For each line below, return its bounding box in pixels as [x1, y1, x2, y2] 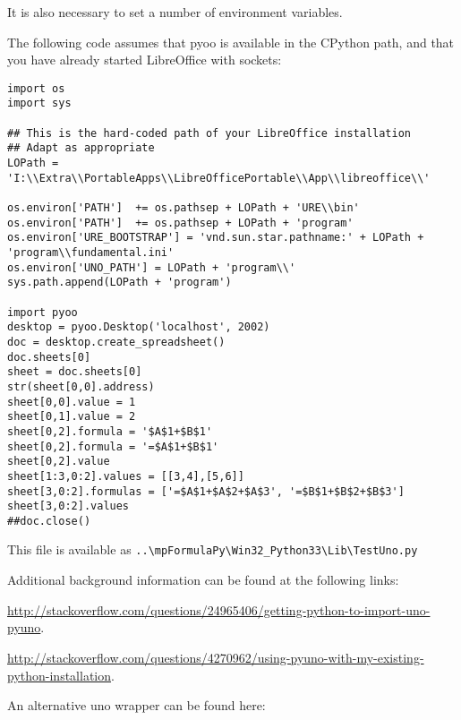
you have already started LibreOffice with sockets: [7, 50, 282, 69]
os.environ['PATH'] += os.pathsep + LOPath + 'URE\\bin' [7, 201, 360, 215]
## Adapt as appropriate [7, 141, 155, 155]
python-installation [7, 665, 112, 684]
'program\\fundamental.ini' [7, 246, 175, 259]
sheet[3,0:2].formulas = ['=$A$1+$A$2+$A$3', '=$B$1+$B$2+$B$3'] [7, 484, 405, 498]
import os [7, 81, 65, 95]
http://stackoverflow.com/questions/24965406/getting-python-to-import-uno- [7, 600, 431, 619]
